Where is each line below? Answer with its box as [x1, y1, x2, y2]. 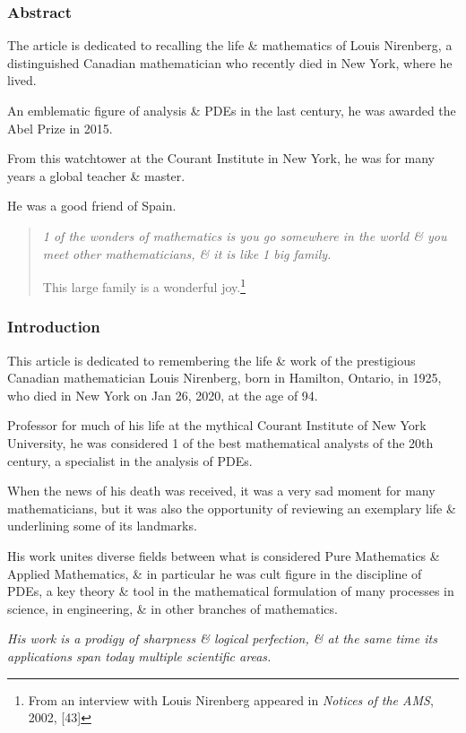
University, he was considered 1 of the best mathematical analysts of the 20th [7, 434, 434, 452]
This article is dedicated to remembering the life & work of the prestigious [7, 350, 416, 369]
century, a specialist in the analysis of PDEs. [7, 451, 253, 470]
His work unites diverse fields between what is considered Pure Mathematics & [7, 546, 440, 565]
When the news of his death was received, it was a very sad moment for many [7, 481, 436, 500]
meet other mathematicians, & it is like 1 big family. [42, 244, 332, 263]
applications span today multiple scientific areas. [7, 646, 272, 665]
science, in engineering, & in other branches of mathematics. [7, 599, 338, 617]
